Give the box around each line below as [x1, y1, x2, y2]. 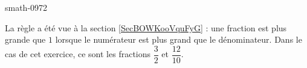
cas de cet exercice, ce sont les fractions [5, 48, 151, 60]
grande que [5, 33, 46, 46]
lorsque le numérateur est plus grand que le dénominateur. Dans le [55, 33, 302, 46]
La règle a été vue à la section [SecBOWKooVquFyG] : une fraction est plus [5, 21, 287, 34]
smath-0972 [5, 1, 48, 13]
